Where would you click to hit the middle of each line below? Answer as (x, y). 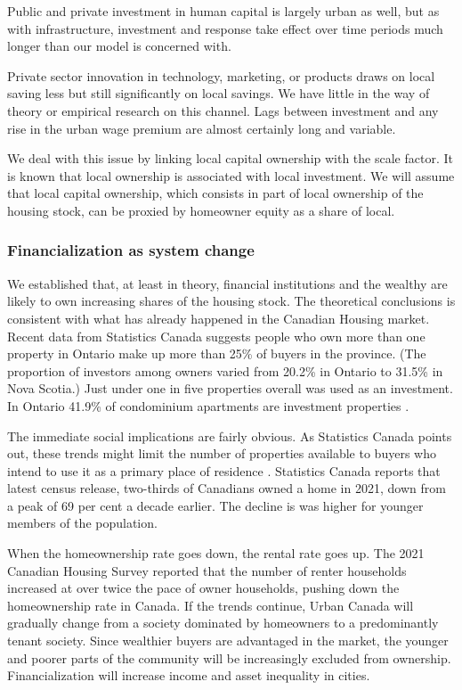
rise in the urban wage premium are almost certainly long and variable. (202, 128)
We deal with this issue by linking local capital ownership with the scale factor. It (230, 158)
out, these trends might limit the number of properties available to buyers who (222, 453)
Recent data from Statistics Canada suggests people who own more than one (216, 336)
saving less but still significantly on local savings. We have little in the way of (219, 93)
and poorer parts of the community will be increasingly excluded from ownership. (229, 657)
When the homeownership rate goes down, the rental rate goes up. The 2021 (216, 553)
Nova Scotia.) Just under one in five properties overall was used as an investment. (230, 388)
